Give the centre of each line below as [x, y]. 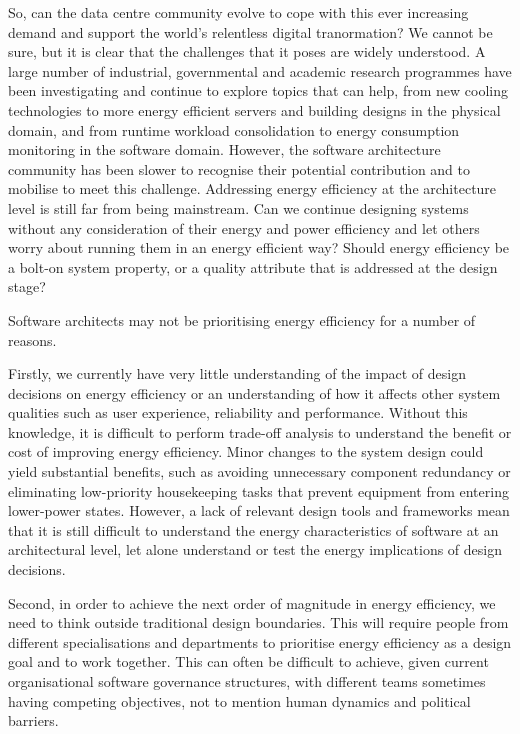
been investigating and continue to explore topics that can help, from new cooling [258, 90]
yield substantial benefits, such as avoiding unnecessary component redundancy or [259, 471]
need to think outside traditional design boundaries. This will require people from [258, 622]
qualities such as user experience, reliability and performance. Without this [238, 412]
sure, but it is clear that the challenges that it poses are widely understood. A [247, 51]
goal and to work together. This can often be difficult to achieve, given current [248, 661]
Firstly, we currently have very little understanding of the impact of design [237, 373]
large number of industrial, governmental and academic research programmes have [260, 70]
